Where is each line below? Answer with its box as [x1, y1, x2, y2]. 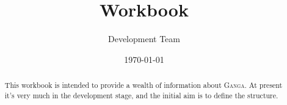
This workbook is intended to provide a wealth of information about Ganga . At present [4, 80, 283, 90]
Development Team [107, 32, 180, 45]
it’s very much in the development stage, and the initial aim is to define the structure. [4, 90, 278, 100]
